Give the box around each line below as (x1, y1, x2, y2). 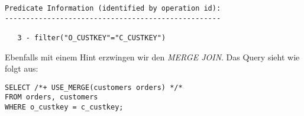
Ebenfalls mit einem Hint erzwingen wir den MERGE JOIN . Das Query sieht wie (5, 50, 300, 63)
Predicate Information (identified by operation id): (5, 4, 221, 12)
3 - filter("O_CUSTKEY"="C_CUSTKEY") (17, 33, 166, 42)
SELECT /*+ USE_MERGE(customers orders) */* (5, 83, 183, 92)
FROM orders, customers (5, 93, 98, 102)
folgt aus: (5, 62, 38, 75)
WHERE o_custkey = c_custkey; (5, 103, 124, 112)
